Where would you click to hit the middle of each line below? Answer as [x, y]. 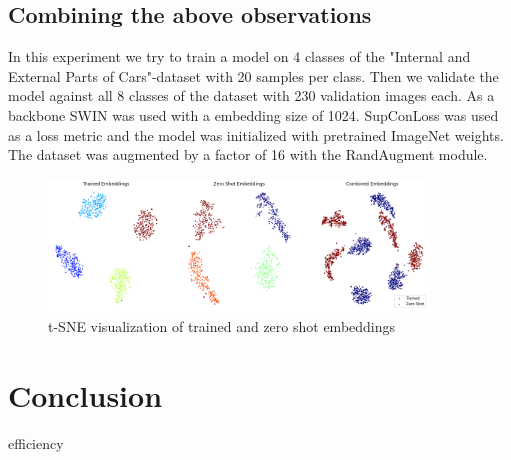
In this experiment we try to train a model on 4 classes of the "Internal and [239, 56]
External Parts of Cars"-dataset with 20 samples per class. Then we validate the [253, 75]
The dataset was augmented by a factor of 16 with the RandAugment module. [248, 154]
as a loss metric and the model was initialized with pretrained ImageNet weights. [256, 134]
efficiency [36, 442]
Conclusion [85, 394]
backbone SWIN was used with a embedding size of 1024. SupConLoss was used [253, 114]
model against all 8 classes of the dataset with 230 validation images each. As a [251, 95]
